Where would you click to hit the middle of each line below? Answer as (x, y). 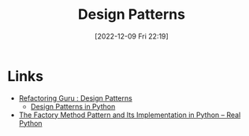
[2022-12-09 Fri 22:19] (132, 36)
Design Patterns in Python (73, 106)
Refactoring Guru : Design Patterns (76, 98)
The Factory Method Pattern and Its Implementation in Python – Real (130, 115)
